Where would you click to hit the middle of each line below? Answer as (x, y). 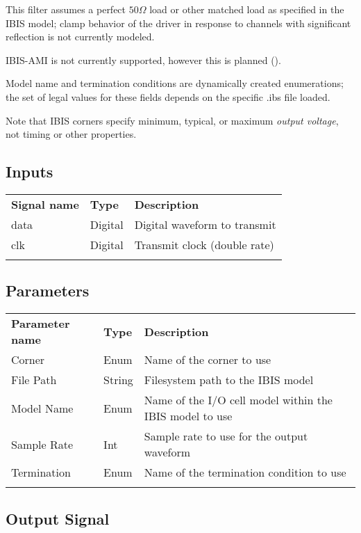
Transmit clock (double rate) (204, 244)
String (118, 380)
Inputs (30, 172)
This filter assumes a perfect (66, 9)
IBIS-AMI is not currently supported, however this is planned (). (143, 59)
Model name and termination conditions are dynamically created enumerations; (175, 83)
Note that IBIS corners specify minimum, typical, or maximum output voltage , (172, 120)
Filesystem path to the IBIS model (229, 380)
